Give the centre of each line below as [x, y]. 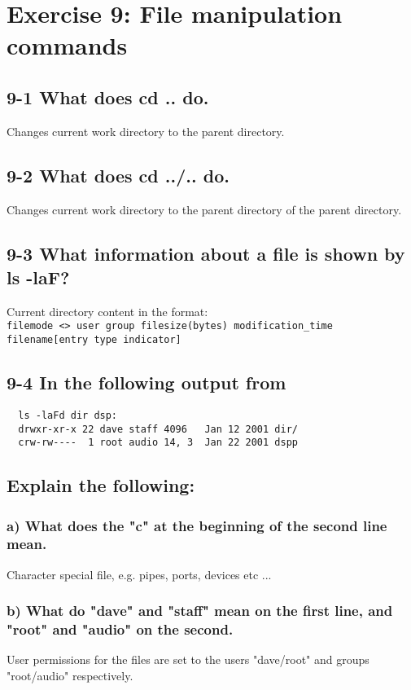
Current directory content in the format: [107, 311]
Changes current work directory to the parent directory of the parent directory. [204, 209]
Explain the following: [101, 485]
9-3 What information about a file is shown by [206, 253]
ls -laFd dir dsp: [68, 415]
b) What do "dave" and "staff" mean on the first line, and [200, 611]
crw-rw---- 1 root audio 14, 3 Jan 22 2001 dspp [158, 443]
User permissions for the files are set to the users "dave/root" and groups [188, 659]
